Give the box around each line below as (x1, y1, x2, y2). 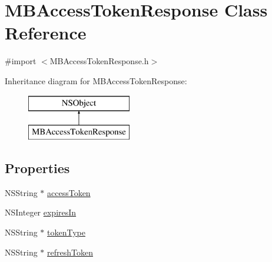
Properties (5, 159, 70, 177)
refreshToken (47, 246, 93, 258)
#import (5, 55, 37, 67)
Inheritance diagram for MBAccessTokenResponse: (5, 74, 187, 87)
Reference (5, 21, 87, 45)
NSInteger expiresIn (5, 206, 77, 218)
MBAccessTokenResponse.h (49, 55, 149, 67)
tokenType (47, 226, 85, 238)
